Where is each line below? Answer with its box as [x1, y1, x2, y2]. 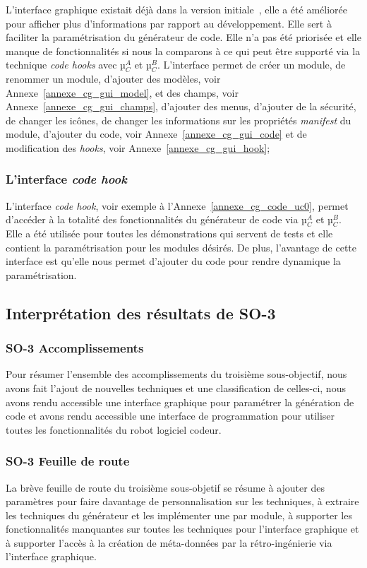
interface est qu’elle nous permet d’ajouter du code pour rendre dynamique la [6, 254, 341, 268]
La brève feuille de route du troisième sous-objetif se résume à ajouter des [6, 480, 325, 495]
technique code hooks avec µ [6, 57, 126, 72]
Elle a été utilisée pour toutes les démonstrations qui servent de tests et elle [6, 225, 333, 240]
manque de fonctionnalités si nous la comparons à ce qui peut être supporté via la [6, 43, 361, 58]
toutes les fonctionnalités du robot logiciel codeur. [6, 422, 222, 437]
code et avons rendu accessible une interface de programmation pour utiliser [6, 408, 335, 423]
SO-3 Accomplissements [6, 339, 144, 357]
